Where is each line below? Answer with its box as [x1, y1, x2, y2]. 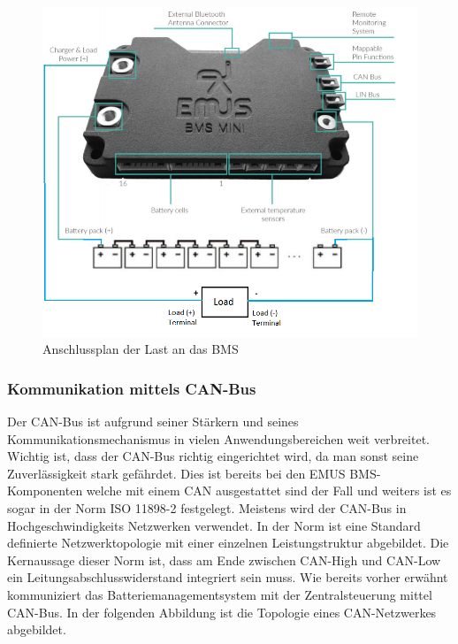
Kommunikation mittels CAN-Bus [7, 377, 256, 399]
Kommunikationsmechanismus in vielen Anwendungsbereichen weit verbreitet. [7, 429, 430, 448]
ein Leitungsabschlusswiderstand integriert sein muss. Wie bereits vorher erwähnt [7, 568, 448, 586]
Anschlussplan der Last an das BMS [42, 340, 239, 358]
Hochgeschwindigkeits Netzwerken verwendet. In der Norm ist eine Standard [7, 516, 421, 534]
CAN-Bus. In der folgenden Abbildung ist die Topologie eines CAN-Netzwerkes [7, 602, 437, 621]
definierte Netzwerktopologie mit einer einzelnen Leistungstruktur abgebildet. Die [7, 533, 449, 552]
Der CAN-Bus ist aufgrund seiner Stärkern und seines [7, 411, 299, 430]
